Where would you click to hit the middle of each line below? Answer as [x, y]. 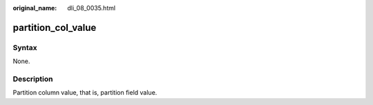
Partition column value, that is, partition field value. [85, 93]
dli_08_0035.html [92, 8]
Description [33, 79]
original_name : [35, 8]
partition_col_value [55, 27]
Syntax [25, 47]
